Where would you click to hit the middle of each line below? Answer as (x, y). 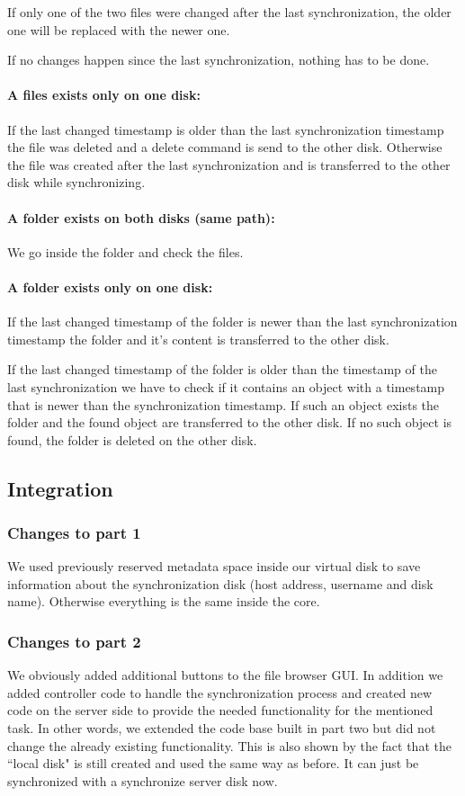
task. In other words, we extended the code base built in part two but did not (222, 728)
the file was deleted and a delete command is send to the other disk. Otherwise (225, 147)
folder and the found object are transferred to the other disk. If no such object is (230, 422)
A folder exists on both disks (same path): (141, 217)
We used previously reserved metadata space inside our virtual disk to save (214, 566)
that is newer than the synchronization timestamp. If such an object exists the (224, 404)
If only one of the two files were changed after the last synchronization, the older (229, 12)
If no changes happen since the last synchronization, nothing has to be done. (219, 60)
